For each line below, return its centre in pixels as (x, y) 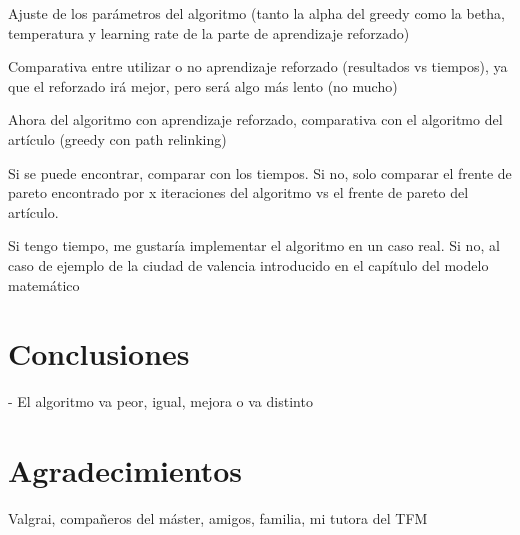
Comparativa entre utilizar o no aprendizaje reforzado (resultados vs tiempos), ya (258, 66)
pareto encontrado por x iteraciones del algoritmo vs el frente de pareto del (238, 192)
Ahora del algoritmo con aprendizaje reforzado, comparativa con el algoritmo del (255, 119)
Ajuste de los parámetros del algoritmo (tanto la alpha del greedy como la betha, (256, 13)
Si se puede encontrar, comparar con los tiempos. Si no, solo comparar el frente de (260, 172)
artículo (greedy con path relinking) (117, 138)
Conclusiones (99, 353)
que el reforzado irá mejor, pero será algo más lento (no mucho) (203, 85)
